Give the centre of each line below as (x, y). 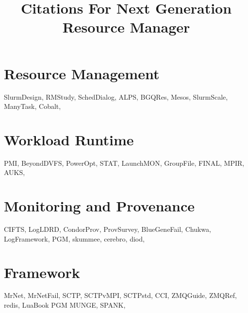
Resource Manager (126, 27)
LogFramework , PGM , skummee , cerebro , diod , (74, 238)
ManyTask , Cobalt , (33, 106)
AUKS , (15, 172)
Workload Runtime (69, 139)
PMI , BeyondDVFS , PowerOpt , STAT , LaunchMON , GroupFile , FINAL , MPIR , (124, 163)
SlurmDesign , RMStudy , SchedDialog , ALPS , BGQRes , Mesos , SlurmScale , (116, 96)
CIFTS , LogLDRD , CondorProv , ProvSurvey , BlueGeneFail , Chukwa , (107, 229)
